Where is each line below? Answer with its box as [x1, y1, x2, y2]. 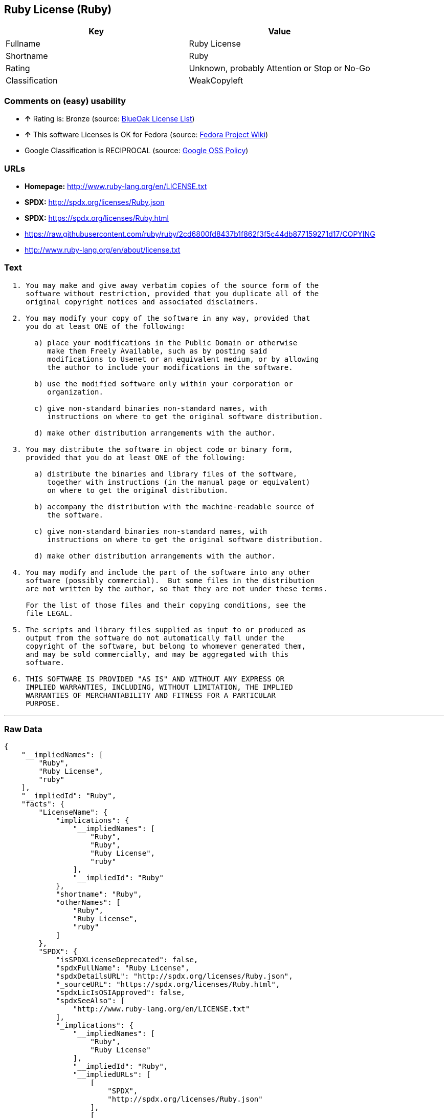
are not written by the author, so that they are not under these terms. [26, 584, 328, 593]
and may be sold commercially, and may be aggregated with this [26, 650, 289, 658]
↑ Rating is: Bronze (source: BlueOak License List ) [25, 114, 195, 123]
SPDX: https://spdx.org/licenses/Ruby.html [25, 213, 169, 222]
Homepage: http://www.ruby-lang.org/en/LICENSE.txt [25, 181, 207, 191]
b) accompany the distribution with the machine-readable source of [34, 502, 315, 511]
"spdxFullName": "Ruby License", [56, 964, 190, 972]
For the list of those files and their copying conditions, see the [26, 601, 306, 609]
